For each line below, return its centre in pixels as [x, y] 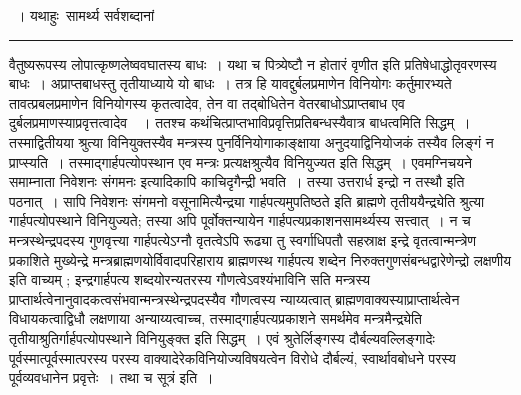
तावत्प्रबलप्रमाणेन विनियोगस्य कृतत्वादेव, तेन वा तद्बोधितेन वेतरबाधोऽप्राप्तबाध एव [207, 102]
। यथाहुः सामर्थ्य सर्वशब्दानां [85, 15]
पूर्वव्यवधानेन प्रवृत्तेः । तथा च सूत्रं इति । [111, 377]
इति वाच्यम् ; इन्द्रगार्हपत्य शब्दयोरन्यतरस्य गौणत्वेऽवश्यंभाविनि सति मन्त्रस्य [190, 279]
